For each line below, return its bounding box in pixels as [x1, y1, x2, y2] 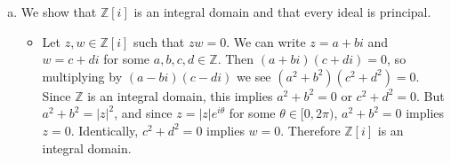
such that [133, 32, 185, 50]
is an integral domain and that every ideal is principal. [133, 3, 431, 20]
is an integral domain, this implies [87, 86, 273, 105]
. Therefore [280, 120, 341, 139]
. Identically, [70, 120, 139, 139]
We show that [20, 3, 97, 20]
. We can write [226, 32, 306, 50]
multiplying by [42, 66, 123, 85]
